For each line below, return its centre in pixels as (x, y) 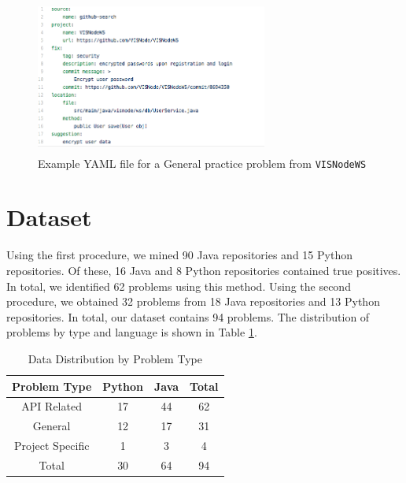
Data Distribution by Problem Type (115, 358)
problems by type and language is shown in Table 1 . (132, 332)
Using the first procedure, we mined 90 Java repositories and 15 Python (179, 255)
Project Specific (52, 446)
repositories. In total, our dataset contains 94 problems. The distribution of (188, 316)
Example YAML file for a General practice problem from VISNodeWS (202, 163)
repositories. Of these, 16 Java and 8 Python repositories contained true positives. (204, 270)
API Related (52, 406)
